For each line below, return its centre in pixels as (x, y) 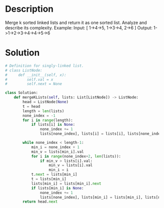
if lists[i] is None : (53, 125)
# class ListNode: (24, 70)
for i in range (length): (48, 120)
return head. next (40, 202)
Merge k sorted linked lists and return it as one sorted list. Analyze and (76, 23)
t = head (31, 106)
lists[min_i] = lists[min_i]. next (66, 184)
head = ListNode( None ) (46, 102)
